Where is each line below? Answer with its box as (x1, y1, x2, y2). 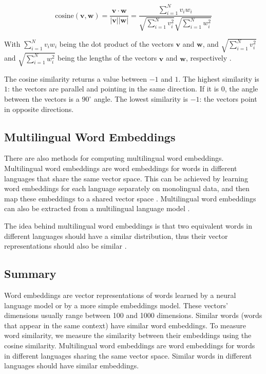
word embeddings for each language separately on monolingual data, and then (4, 183, 250, 194)
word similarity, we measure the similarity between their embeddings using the (4, 330, 252, 341)
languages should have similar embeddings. (4, 360, 139, 371)
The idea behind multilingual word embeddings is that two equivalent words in (4, 220, 252, 231)
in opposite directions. (4, 103, 74, 114)
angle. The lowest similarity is (93, 93, 188, 104)
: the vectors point (199, 93, 257, 104)
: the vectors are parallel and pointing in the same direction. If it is (8, 83, 219, 94)
